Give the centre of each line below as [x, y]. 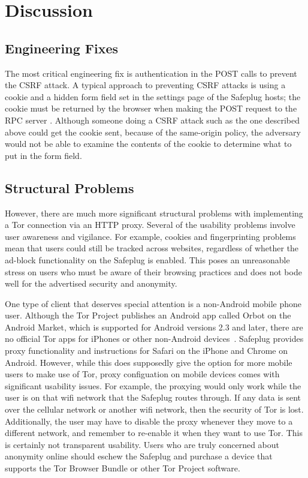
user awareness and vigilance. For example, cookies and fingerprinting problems [150, 236]
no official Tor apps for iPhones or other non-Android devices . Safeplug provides [154, 339]
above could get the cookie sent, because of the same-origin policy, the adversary [153, 132]
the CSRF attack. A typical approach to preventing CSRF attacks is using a [145, 85]
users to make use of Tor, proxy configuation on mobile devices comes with [142, 374]
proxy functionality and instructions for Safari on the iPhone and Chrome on [146, 351]
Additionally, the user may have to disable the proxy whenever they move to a [149, 421]
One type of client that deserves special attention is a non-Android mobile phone [153, 303]
